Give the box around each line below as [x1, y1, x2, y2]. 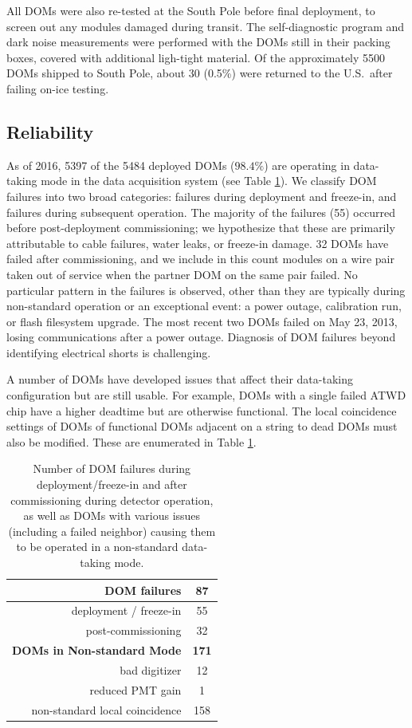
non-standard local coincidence [31, 701, 182, 718]
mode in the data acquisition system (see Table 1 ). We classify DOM [41, 172, 377, 189]
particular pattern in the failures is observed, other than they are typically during [6, 281, 406, 298]
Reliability [6, 119, 94, 144]
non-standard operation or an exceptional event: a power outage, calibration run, [6, 297, 402, 314]
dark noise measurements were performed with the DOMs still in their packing [6, 33, 390, 50]
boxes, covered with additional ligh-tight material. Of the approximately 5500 [6, 49, 386, 65]
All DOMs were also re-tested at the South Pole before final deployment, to [6, 2, 375, 18]
